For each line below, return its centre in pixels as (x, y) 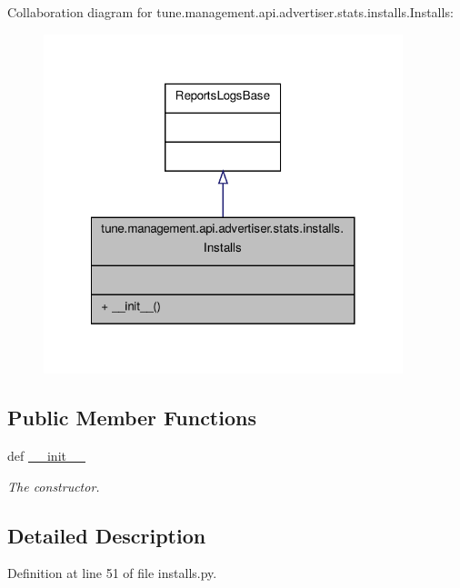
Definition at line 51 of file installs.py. (112, 573)
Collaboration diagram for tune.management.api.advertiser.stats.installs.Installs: (230, 12)
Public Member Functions (132, 418)
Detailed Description (107, 535)
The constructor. (54, 486)
